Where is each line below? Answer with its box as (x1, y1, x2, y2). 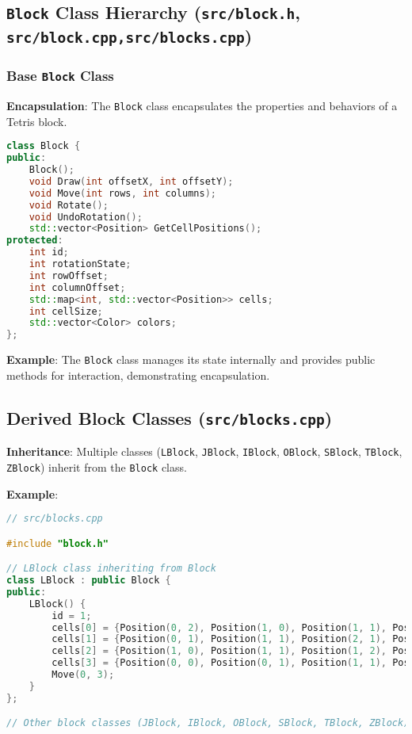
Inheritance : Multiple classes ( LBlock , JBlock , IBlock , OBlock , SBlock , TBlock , (6, 443, 402, 460)
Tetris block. (6, 113, 67, 129)
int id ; (29, 247, 69, 258)
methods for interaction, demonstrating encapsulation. (6, 366, 270, 383)
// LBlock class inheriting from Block (6, 563, 216, 575)
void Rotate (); (29, 199, 109, 211)
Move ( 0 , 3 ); (51, 669, 115, 681)
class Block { (6, 140, 81, 152)
